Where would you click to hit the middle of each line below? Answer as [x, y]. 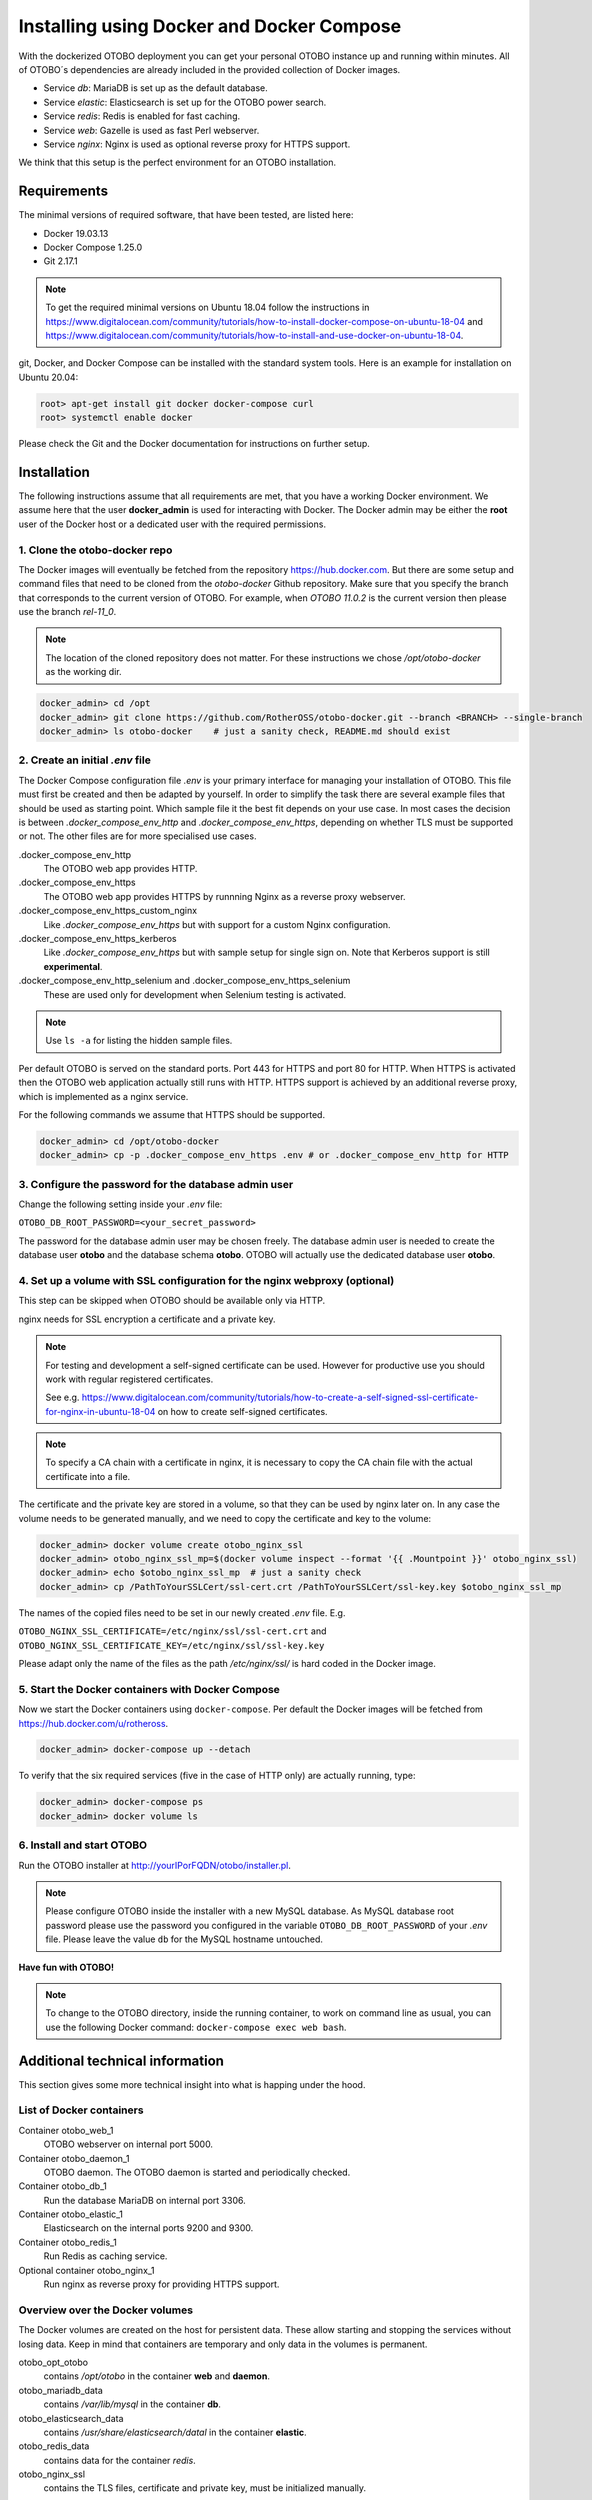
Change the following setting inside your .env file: [120, 1204]
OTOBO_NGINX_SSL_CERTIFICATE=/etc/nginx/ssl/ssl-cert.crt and [172, 1631]
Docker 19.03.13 [76, 233]
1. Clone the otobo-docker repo [95, 550]
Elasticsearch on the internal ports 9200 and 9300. [148, 2228]
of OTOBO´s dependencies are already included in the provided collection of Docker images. [209, 69]
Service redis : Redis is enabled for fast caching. [142, 116]
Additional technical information [121, 2060]
